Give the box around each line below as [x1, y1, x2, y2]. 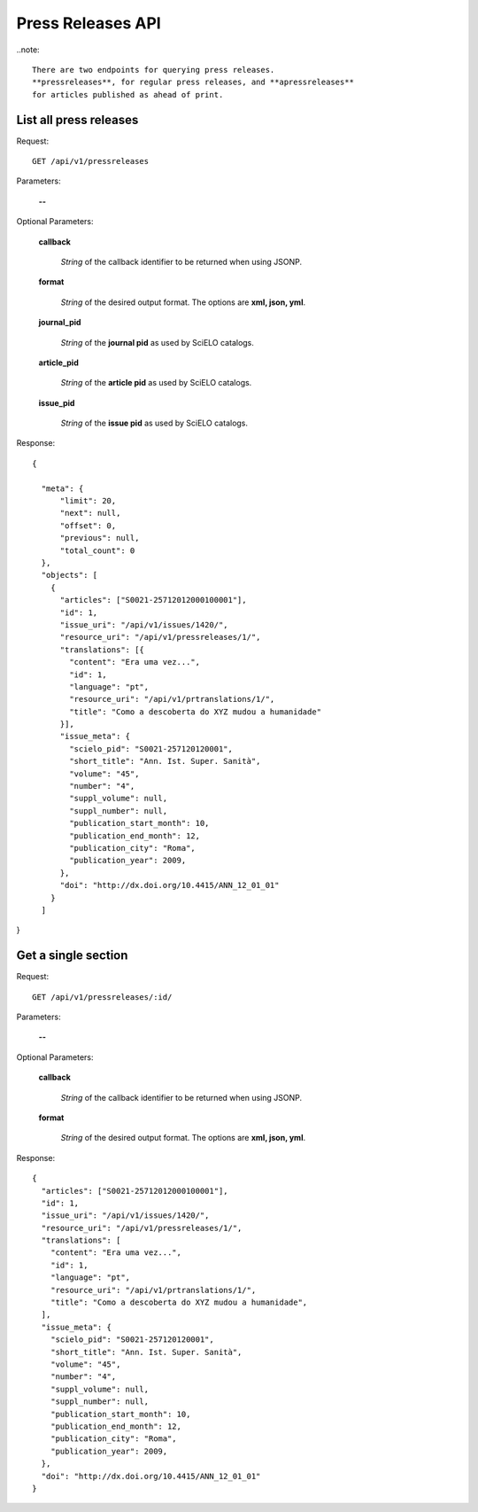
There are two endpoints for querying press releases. [32, 65, 275, 74]
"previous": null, [59, 533, 140, 543]
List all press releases [16, 112, 139, 128]
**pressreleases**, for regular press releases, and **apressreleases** [32, 77, 354, 88]
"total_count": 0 [59, 545, 135, 556]
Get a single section [16, 948, 128, 963]
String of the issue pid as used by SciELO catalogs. [60, 417, 248, 429]
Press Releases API [16, 13, 161, 33]
